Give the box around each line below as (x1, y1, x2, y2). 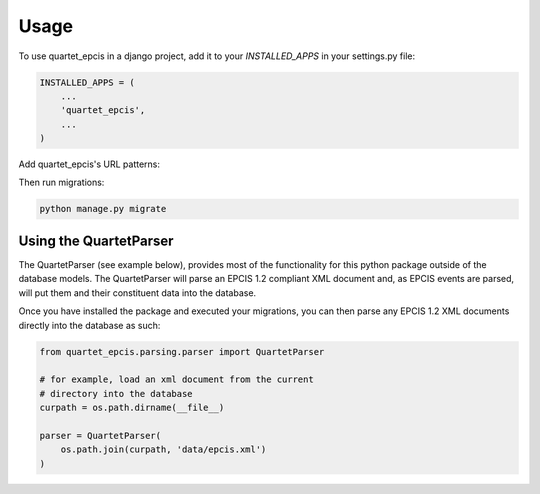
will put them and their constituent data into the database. (18, 286, 257, 299)
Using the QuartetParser (18, 232, 174, 249)
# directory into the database (39, 388, 194, 399)
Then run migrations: (18, 176, 105, 189)
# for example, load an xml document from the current (39, 374, 314, 385)
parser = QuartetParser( (39, 430, 162, 441)
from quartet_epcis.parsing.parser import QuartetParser (39, 346, 325, 357)
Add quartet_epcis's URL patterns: (18, 158, 160, 170)
